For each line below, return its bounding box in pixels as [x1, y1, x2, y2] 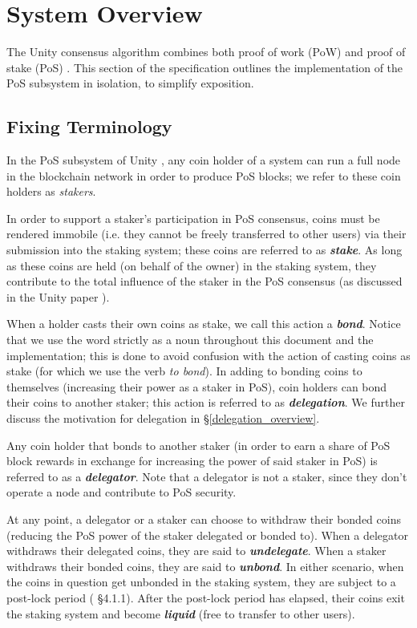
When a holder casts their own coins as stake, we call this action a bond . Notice [6, 315, 401, 332]
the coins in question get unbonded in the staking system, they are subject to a [6, 573, 396, 590]
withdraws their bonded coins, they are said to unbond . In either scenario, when [6, 557, 404, 574]
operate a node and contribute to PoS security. [6, 484, 237, 500]
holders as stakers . [6, 183, 96, 200]
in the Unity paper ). [6, 288, 110, 305]
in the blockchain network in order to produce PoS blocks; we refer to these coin [6, 167, 401, 184]
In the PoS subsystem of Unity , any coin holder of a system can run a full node [6, 152, 401, 168]
